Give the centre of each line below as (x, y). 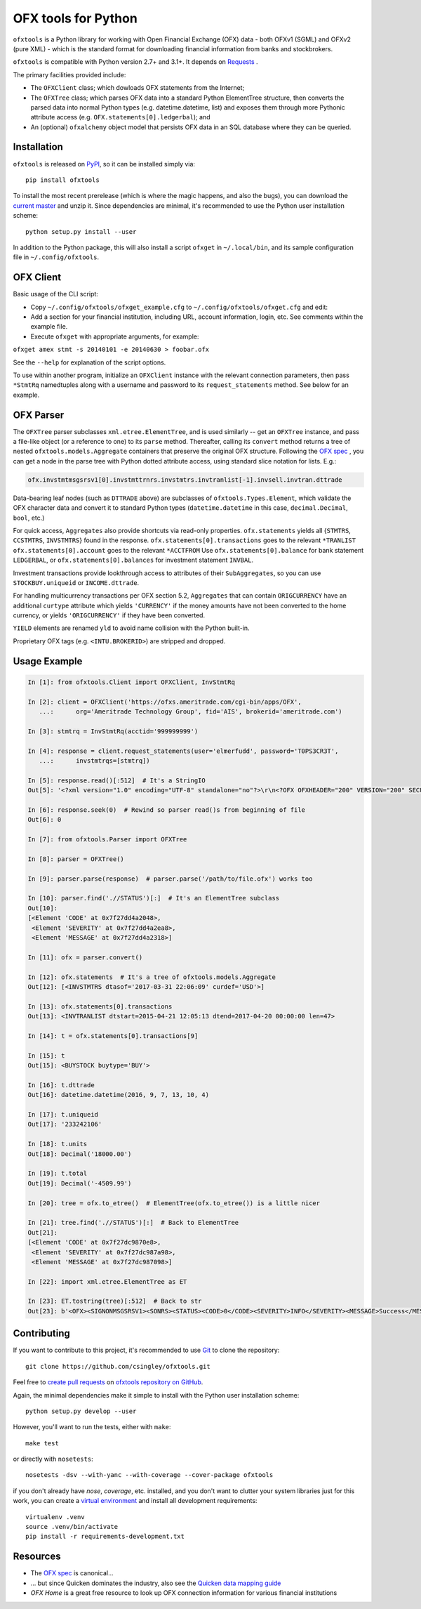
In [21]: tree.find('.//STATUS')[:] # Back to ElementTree (133, 1223)
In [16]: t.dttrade (61, 1085)
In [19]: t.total (58, 1174)
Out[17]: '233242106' (65, 1124)
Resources (37, 1557)
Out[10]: (43, 908)
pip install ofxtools (62, 180)
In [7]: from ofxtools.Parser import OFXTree (107, 840)
